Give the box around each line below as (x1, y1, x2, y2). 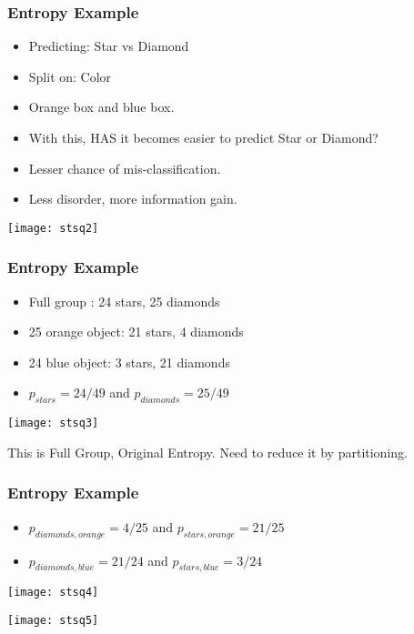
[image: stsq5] (7, 613, 99, 627)
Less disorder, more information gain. (28, 189, 237, 208)
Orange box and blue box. (28, 97, 175, 116)
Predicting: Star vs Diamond (28, 36, 189, 55)
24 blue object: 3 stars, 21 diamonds (28, 352, 230, 371)
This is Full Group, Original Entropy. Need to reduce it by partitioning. (7, 442, 408, 461)
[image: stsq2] (7, 221, 99, 235)
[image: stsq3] (7, 417, 99, 430)
